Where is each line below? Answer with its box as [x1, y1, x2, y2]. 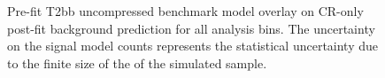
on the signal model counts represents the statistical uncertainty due [7, 36, 379, 55]
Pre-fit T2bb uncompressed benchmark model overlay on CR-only [7, 2, 364, 20]
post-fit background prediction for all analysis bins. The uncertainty [7, 19, 375, 37]
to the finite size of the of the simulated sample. [7, 53, 267, 72]
